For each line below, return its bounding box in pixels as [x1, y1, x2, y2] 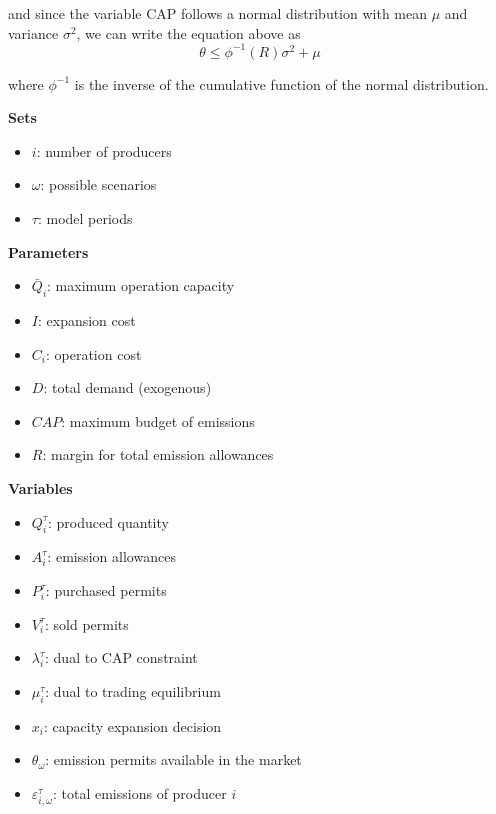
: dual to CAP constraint [45, 647, 198, 668]
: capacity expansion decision [43, 715, 222, 736]
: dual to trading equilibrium [45, 680, 221, 701]
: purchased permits [45, 580, 167, 600]
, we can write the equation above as [76, 22, 301, 43]
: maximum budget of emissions [61, 410, 255, 431]
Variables [8, 478, 73, 499]
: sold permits [45, 613, 129, 634]
